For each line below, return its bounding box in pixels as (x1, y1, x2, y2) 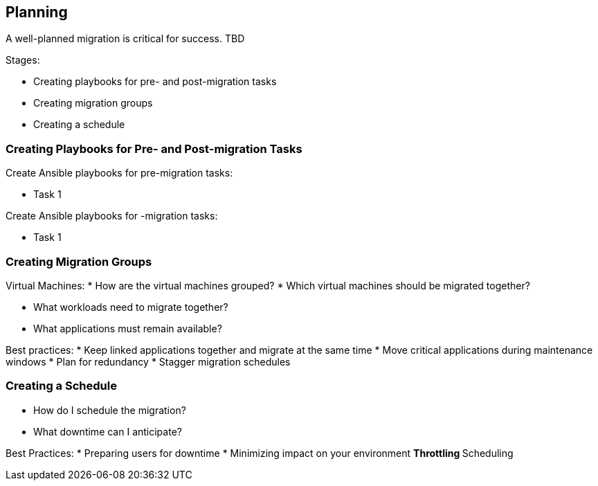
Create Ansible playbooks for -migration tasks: (6, 210, 218, 222)
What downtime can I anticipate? (33, 425, 182, 438)
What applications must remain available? (33, 322, 222, 334)
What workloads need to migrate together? (33, 300, 228, 313)
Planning (6, 3, 68, 21)
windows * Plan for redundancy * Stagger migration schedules (6, 355, 291, 368)
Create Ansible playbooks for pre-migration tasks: (6, 167, 233, 179)
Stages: (6, 54, 40, 66)
